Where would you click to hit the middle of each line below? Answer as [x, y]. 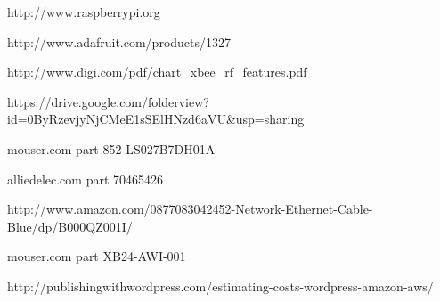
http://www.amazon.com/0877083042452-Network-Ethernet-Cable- [190, 209]
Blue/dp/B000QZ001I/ [70, 226]
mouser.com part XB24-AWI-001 [97, 256]
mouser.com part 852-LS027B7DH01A [111, 148]
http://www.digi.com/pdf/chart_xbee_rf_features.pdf [157, 72]
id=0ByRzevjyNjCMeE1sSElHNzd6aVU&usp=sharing [156, 119]
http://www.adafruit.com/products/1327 [119, 41]
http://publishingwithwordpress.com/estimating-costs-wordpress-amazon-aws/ [220, 286]
